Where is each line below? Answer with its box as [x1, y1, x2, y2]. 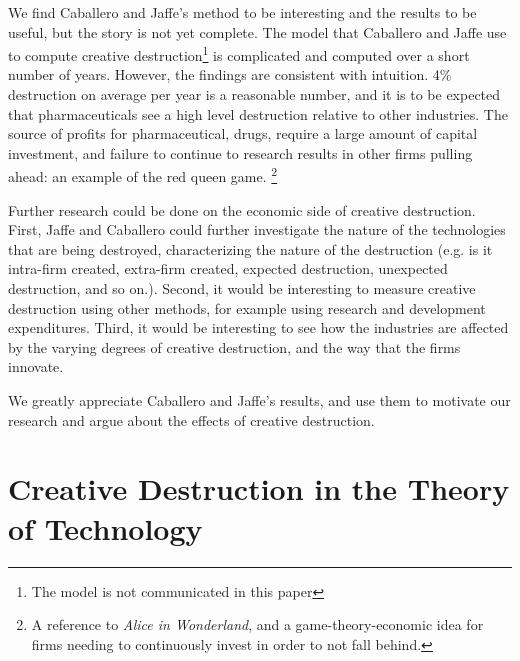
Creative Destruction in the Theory [8, 468, 510, 509]
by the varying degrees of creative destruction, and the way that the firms [8, 336, 461, 357]
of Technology [8, 507, 203, 548]
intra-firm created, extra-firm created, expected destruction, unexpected [8, 258, 448, 279]
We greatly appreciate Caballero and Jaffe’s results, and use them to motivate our [8, 390, 511, 410]
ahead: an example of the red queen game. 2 [8, 163, 278, 187]
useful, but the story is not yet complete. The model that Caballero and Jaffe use [8, 21, 507, 42]
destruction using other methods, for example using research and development [8, 297, 486, 318]
